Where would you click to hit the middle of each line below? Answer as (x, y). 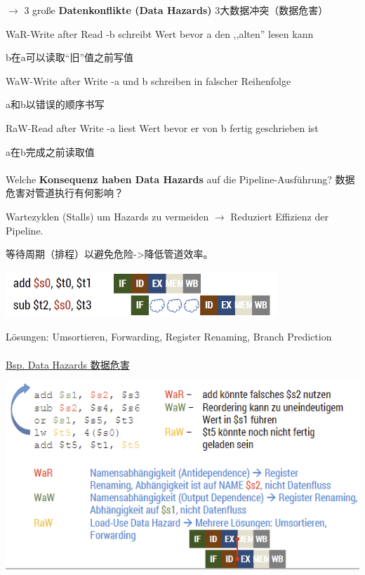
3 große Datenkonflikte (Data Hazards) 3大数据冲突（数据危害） (176, 10)
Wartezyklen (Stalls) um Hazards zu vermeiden (107, 216)
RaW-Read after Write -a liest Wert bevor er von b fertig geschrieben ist (162, 127)
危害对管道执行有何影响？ (65, 193)
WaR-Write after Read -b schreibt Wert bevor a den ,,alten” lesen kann (160, 33)
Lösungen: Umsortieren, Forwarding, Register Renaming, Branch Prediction (169, 337)
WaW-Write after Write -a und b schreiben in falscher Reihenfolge (148, 80)
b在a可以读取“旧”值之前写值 (69, 57)
